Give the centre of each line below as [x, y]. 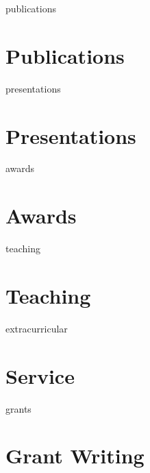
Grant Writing [75, 456]
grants [18, 408]
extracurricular [37, 328]
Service [40, 375]
